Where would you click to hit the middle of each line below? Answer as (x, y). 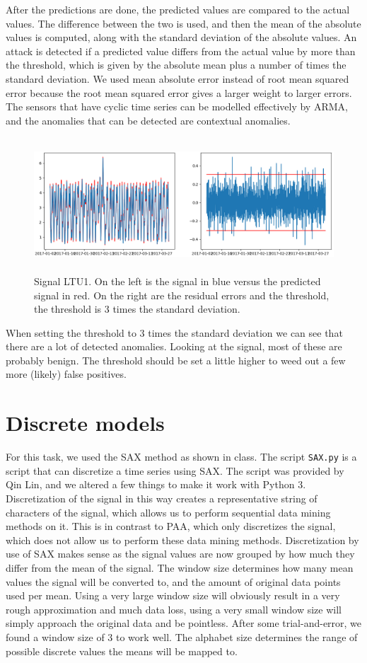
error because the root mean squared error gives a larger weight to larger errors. (179, 92)
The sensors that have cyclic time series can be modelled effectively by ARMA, (177, 106)
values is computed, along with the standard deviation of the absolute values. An (181, 37)
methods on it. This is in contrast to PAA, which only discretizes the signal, (171, 526)
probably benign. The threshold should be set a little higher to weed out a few (176, 360)
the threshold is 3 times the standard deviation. (137, 309)
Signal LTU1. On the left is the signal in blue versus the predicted (177, 281)
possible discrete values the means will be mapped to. (122, 651)
